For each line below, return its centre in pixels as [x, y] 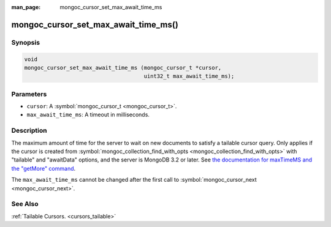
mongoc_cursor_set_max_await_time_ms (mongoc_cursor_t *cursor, [123, 68]
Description [29, 130]
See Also [25, 204]
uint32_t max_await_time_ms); [189, 76]
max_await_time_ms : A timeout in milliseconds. [88, 115]
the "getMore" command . [44, 168]
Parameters [29, 94]
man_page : [26, 7]
